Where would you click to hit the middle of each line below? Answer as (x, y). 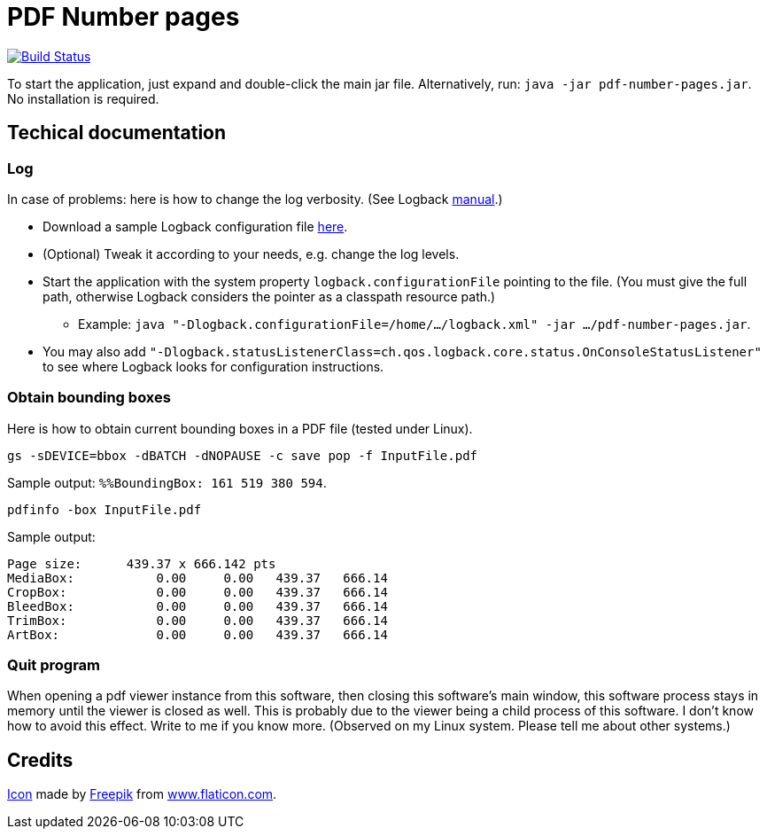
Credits (40, 760)
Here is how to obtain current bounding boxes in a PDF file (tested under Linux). (240, 428)
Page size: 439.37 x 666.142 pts (142, 563)
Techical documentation (117, 133)
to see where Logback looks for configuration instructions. (213, 366)
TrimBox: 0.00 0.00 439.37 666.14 (198, 620)
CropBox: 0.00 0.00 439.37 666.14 (198, 592)
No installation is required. (83, 98)
